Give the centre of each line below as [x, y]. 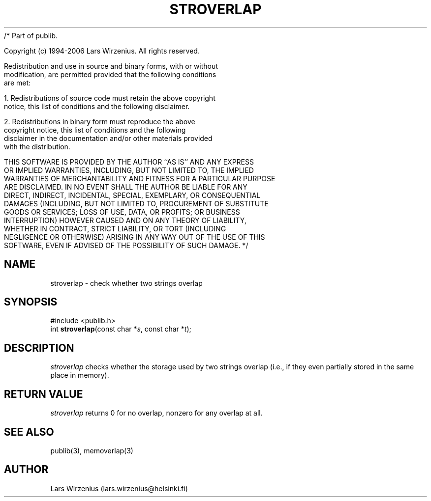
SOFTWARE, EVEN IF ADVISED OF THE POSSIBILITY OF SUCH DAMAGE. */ [126, 245]
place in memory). [80, 375]
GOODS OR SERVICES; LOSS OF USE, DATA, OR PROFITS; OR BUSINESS [122, 212]
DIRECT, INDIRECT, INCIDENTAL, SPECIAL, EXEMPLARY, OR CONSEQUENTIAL [132, 195]
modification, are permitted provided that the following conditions [110, 74]
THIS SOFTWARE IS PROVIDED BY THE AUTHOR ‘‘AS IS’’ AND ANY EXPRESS [129, 162]
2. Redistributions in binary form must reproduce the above [100, 121]
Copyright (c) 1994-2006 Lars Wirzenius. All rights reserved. [102, 51]
